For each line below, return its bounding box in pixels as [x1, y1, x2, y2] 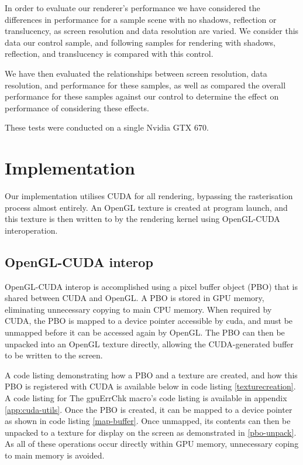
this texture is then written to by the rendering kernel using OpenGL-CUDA [5, 213, 280, 225]
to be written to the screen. [5, 349, 103, 361]
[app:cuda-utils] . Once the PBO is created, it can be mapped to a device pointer [5, 403, 292, 415]
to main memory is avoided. [5, 449, 105, 461]
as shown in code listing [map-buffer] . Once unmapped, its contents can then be [5, 415, 291, 427]
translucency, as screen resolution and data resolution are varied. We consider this [5, 25, 299, 37]
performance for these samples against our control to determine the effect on [5, 90, 279, 102]
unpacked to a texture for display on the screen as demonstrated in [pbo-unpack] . [5, 426, 297, 438]
